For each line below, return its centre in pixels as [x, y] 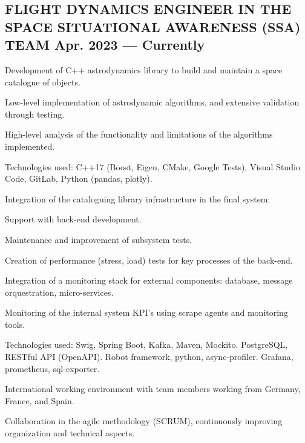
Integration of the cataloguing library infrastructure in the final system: [138, 198]
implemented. [30, 146]
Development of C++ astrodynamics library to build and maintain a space [144, 69]
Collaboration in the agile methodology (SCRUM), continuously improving [144, 421]
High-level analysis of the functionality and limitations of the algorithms [139, 134]
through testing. [35, 114]
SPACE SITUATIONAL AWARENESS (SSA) [153, 26]
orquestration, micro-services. [59, 292]
